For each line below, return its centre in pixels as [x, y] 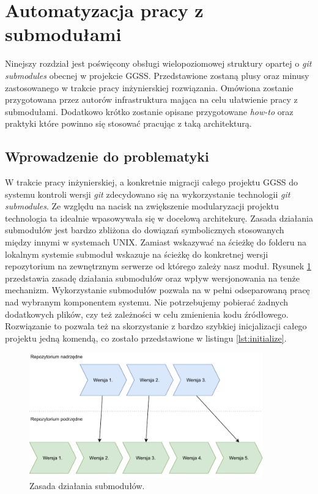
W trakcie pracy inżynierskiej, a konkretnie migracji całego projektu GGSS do [151, 182]
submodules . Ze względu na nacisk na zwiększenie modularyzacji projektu [142, 206]
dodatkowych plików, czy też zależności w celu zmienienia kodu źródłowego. [147, 314]
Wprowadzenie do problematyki [107, 156]
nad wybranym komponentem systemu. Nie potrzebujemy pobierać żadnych [147, 302]
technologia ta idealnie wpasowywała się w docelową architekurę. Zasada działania [159, 218]
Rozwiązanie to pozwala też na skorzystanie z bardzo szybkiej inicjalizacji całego [156, 326]
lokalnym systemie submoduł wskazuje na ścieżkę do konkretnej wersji [137, 254]
